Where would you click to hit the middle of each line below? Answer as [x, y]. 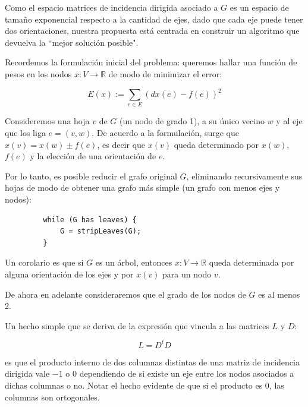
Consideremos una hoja [47, 121]
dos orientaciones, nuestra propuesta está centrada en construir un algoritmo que [152, 31]
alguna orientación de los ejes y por [69, 274]
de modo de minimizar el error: [165, 73]
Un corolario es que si [44, 262]
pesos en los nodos [38, 73]
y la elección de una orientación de [93, 156]
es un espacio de [259, 7]
